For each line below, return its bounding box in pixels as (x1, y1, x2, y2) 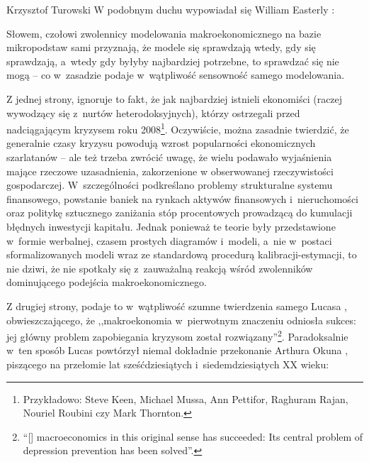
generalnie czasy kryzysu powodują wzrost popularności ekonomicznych (6, 136, 316, 150)
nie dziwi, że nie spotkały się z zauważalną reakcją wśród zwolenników (6, 260, 313, 275)
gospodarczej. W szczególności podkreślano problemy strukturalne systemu (6, 177, 333, 192)
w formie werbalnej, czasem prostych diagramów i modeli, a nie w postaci (6, 233, 332, 248)
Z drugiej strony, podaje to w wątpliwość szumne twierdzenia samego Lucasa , (6, 298, 347, 313)
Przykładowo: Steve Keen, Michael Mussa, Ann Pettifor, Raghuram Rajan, (23, 391, 348, 406)
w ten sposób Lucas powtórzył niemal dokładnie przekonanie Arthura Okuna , (6, 343, 348, 358)
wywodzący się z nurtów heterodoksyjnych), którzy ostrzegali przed (6, 105, 300, 120)
